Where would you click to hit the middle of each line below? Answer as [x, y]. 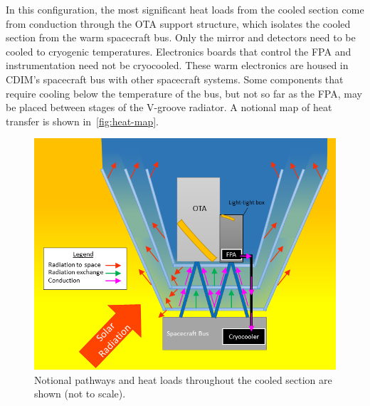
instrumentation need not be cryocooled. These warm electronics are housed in [177, 65]
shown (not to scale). [80, 394]
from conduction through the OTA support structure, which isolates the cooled [178, 23]
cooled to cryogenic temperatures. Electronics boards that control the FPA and [179, 51]
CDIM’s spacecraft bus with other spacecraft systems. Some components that [175, 79]
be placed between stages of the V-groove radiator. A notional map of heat [169, 107]
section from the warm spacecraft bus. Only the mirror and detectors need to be [181, 37]
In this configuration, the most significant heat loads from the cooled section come [185, 9]
